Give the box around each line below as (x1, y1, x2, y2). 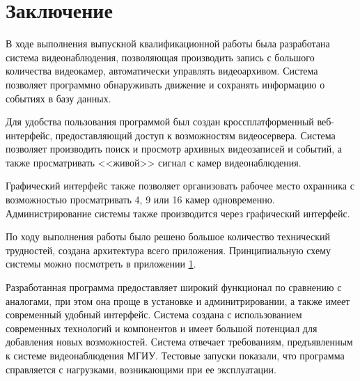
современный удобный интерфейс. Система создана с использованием (6, 307, 302, 322)
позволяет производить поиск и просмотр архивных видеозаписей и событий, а (6, 141, 343, 156)
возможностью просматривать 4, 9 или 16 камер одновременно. (6, 192, 275, 207)
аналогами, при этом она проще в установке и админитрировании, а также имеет (6, 293, 350, 308)
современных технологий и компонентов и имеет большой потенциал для (6, 320, 318, 335)
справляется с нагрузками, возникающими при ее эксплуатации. (6, 361, 276, 376)
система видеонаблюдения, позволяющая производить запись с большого (6, 49, 315, 64)
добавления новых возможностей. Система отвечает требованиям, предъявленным (6, 334, 353, 349)
